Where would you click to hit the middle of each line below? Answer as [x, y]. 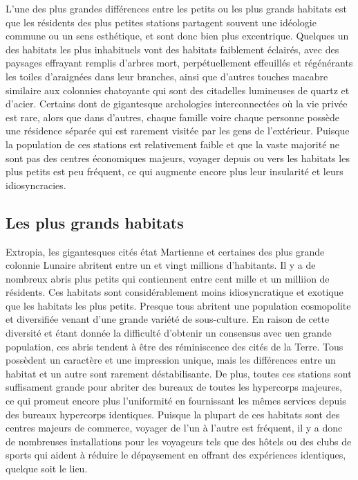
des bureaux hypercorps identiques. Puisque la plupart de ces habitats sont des [173, 414]
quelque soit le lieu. [47, 469]
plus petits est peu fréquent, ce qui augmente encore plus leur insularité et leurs [175, 171]
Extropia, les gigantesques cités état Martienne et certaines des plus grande [165, 251]
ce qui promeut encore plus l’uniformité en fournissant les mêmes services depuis [176, 401]
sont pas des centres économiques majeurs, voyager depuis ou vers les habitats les [178, 158]
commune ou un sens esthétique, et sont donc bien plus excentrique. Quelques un [177, 36]
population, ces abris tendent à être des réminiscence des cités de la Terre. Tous [175, 346]
